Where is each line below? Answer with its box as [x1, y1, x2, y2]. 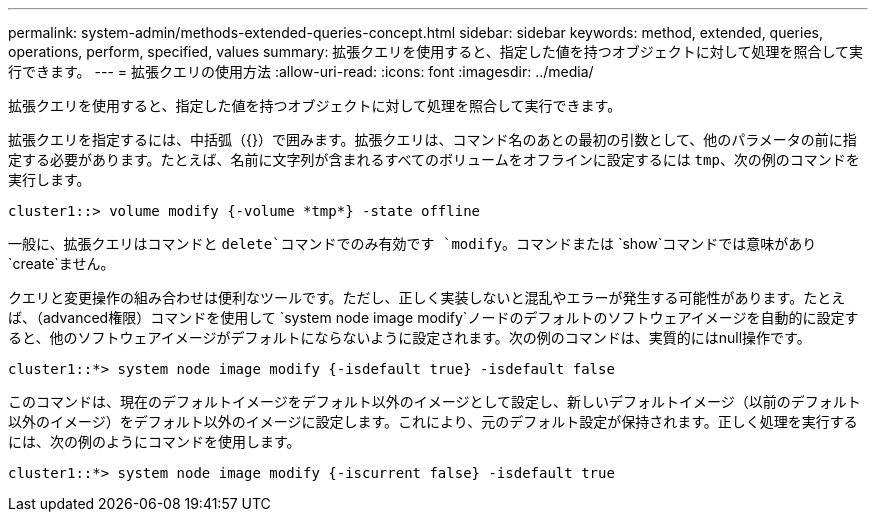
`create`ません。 [8, 255, 115, 272]
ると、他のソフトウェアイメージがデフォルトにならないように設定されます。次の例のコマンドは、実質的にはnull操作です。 [8, 329, 811, 346]
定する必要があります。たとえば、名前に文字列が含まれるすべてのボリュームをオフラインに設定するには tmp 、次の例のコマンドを [8, 151, 860, 168]
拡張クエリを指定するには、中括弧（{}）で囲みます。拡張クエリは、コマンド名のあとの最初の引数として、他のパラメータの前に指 [8, 131, 857, 148]
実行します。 [8, 171, 91, 188]
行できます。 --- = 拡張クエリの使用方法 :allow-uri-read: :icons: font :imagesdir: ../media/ [8, 63, 594, 80]
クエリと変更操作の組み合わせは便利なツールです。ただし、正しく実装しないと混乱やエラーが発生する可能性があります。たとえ [8, 289, 846, 306]
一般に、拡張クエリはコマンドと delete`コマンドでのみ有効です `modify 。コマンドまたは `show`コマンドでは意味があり [8, 235, 817, 252]
